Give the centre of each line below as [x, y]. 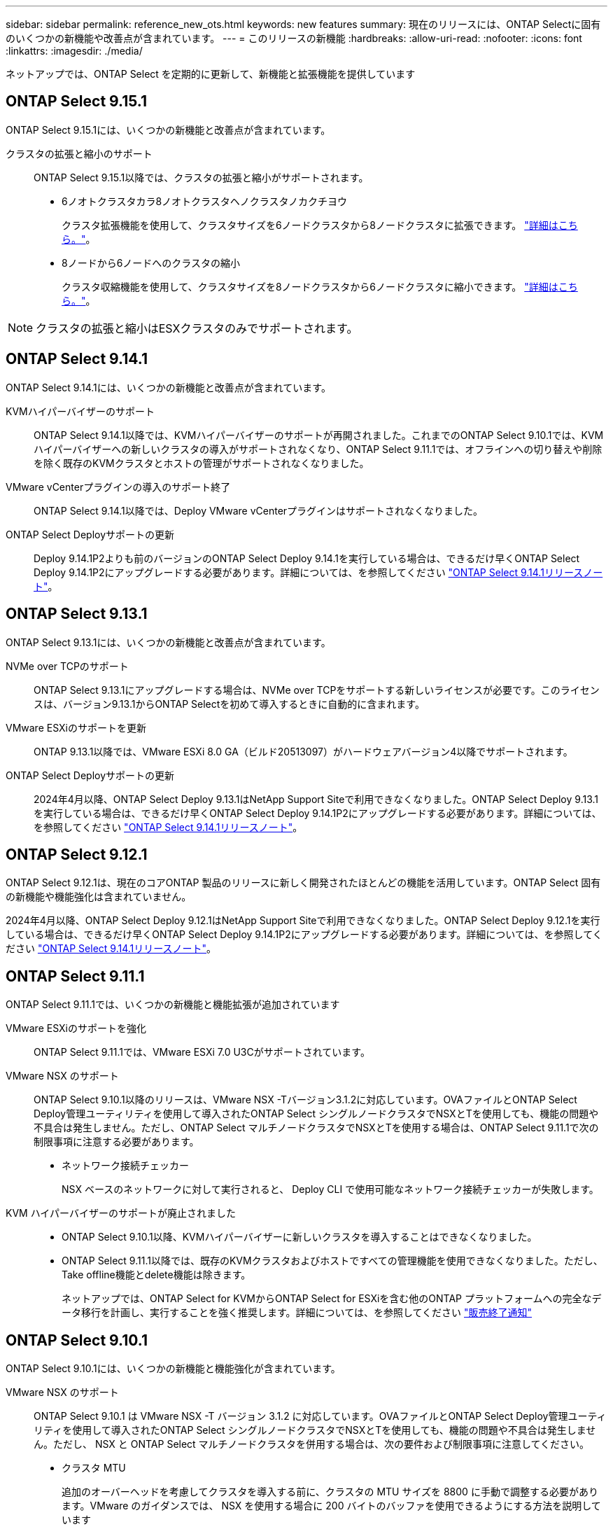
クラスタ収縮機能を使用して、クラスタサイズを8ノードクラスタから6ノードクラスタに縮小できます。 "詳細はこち [320, 286]
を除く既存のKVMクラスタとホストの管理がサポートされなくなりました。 [202, 463]
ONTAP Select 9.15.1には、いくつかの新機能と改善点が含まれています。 [168, 130]
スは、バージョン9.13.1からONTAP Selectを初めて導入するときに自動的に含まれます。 [229, 704]
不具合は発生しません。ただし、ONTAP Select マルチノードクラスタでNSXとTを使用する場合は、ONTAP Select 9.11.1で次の [316, 1128]
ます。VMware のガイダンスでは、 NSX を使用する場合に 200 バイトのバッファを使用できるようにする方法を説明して [331, 1506]
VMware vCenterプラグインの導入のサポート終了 [118, 487]
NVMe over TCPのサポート [67, 666]
